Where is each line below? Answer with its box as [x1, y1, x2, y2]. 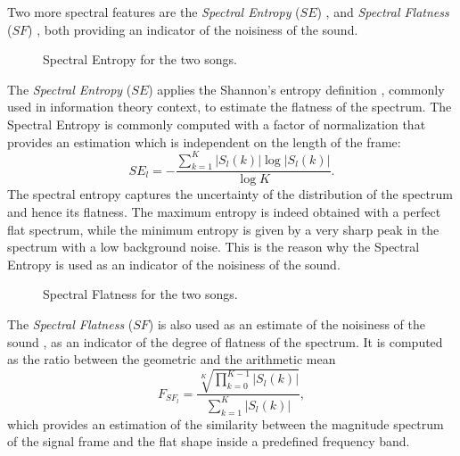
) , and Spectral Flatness [316, 3, 449, 21]
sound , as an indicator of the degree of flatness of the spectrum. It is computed [7, 332, 443, 351]
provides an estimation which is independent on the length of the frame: [7, 132, 401, 151]
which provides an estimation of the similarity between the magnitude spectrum [7, 414, 444, 433]
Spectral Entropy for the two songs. [43, 50, 237, 69]
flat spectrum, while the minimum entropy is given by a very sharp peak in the [7, 220, 439, 238]
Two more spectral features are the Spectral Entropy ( [7, 3, 300, 21]
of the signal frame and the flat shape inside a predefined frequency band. [7, 432, 410, 451]
